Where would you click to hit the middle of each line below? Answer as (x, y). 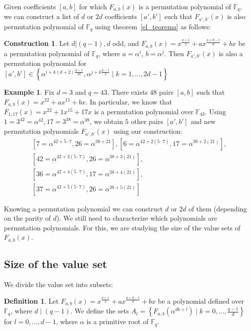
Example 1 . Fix (29, 92)
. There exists (127, 92)
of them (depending (218, 208)
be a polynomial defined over (201, 300)
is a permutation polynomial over (144, 111)
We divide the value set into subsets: (58, 284)
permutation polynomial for (45, 63)
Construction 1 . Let (37, 43)
